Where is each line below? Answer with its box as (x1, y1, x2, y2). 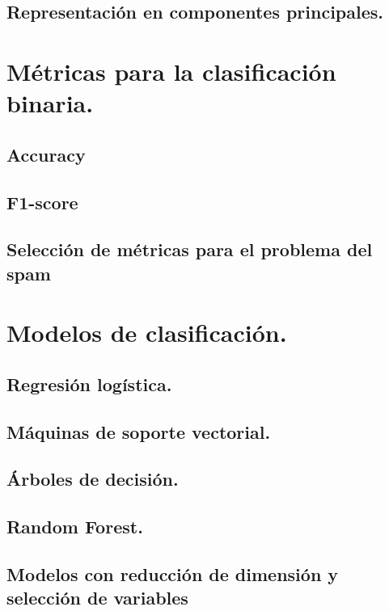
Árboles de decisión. (6, 466, 179, 491)
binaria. (6, 86, 94, 120)
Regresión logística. (6, 371, 172, 396)
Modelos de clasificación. (6, 316, 287, 349)
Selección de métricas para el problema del (6, 237, 373, 262)
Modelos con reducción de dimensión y (6, 561, 339, 586)
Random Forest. (6, 514, 143, 539)
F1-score (6, 189, 78, 214)
